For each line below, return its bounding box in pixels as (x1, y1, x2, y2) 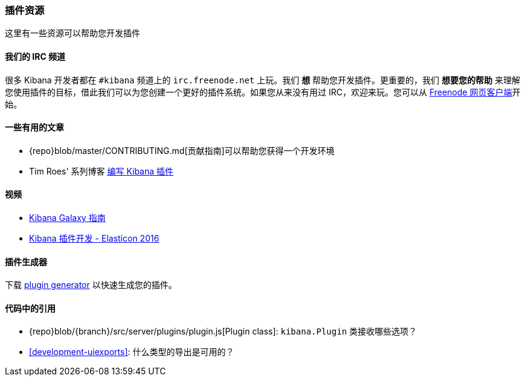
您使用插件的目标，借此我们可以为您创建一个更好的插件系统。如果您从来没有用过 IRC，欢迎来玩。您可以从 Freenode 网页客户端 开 (5, 86, 521, 97)
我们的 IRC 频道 (5, 51, 66, 62)
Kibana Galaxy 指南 (29, 213, 106, 223)
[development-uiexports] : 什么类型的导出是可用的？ (29, 347, 234, 357)
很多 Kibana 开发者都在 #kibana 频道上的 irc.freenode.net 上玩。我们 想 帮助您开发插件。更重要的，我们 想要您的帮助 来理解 (5, 74, 520, 85)
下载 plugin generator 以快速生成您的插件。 (5, 280, 177, 290)
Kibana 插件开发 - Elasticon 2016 (29, 233, 159, 244)
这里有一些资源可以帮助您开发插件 (5, 28, 140, 39)
